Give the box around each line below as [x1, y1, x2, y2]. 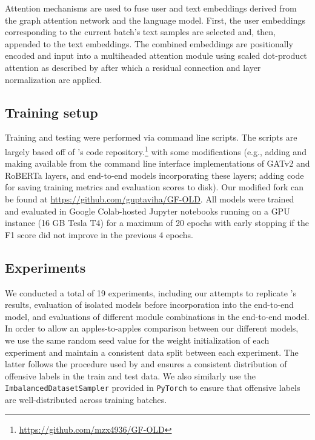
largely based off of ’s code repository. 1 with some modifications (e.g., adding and [5, 143, 307, 158]
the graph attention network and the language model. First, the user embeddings [5, 13, 306, 26]
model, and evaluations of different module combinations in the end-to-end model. [5, 310, 310, 322]
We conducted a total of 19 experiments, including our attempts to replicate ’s [5, 286, 297, 299]
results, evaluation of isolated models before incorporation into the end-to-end [5, 298, 294, 311]
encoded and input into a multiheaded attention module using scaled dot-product [5, 49, 307, 62]
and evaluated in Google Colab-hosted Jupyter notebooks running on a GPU [5, 204, 290, 217]
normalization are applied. [5, 73, 102, 85]
